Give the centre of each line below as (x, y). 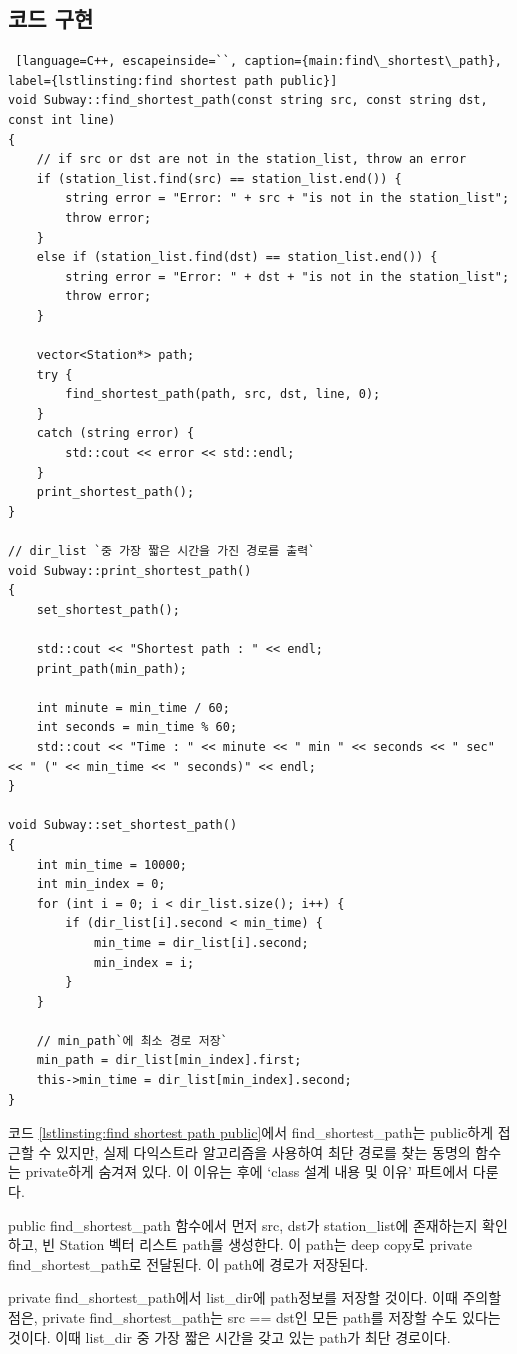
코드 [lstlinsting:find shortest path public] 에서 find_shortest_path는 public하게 (251, 1132)
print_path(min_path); (111, 668)
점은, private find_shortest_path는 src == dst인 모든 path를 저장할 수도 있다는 (254, 1317)
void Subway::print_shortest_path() (130, 570)
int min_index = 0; (101, 884)
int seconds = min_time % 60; (137, 727)
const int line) (62, 119)
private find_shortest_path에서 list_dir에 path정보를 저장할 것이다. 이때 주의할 (255, 1297)
